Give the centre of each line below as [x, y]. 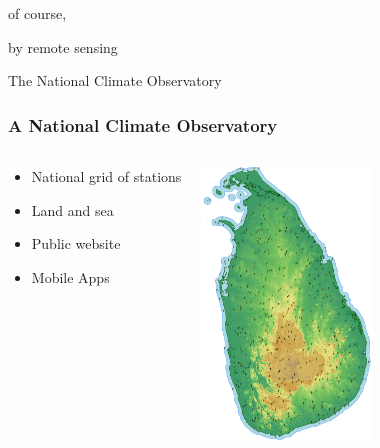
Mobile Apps [70, 276]
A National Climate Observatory [143, 124]
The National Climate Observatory [115, 80]
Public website [76, 243]
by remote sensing [63, 46]
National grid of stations [106, 176]
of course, [37, 13]
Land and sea [72, 209]
